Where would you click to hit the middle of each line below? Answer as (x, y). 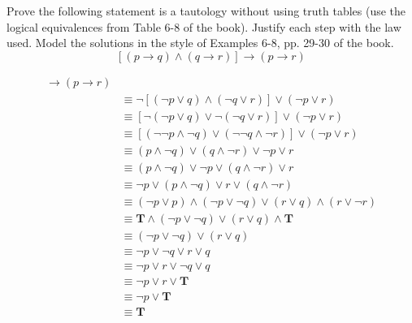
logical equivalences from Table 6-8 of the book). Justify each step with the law (204, 26)
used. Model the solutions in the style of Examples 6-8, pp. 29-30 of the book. (200, 43)
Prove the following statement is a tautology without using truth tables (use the (206, 11)
